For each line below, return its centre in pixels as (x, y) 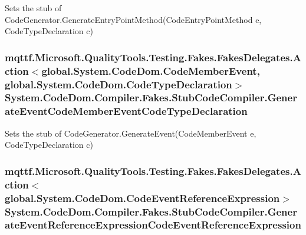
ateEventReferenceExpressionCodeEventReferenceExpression (153, 225)
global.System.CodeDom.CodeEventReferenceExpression (142, 198)
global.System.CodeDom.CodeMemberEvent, (151, 70)
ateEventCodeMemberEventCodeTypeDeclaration (126, 111)
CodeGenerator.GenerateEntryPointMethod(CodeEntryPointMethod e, (133, 19)
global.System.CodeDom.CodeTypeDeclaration (119, 84)
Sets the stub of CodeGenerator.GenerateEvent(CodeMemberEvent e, (131, 133)
